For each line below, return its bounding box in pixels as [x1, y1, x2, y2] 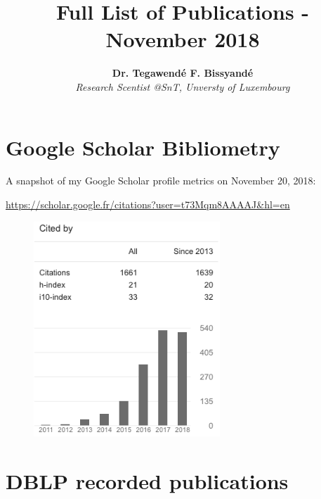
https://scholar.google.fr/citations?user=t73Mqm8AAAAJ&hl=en [6, 197, 290, 212]
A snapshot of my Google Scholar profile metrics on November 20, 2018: [6, 173, 316, 188]
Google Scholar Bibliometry [6, 132, 280, 161]
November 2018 [105, 25, 260, 53]
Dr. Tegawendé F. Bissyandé [112, 65, 254, 80]
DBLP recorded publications [6, 466, 289, 495]
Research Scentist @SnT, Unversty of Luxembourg [75, 79, 290, 94]
